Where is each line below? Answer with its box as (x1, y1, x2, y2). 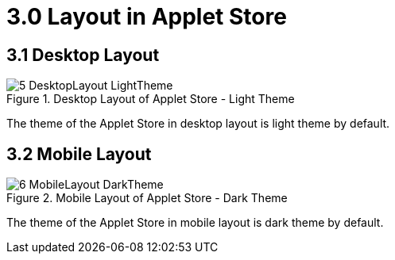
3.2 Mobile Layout (6, 143, 152, 164)
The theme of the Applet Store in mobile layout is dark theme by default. (6, 216, 384, 230)
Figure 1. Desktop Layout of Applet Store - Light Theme (6, 92, 295, 106)
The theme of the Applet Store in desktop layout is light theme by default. (6, 117, 390, 131)
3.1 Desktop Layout (6, 44, 160, 65)
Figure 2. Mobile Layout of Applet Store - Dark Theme (6, 191, 288, 205)
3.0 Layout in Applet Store (6, 3, 287, 30)
